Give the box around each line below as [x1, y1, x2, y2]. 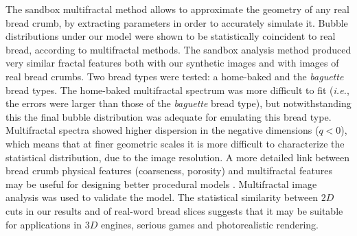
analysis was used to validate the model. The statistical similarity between [5, 190, 319, 204]
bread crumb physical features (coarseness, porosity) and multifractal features [5, 163, 333, 178]
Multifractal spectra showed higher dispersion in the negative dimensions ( [5, 123, 319, 137]
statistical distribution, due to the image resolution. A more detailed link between [5, 150, 349, 164]
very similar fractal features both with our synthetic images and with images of [5, 56, 339, 70]
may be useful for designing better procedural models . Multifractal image [5, 176, 317, 191]
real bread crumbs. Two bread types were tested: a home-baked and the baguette [5, 69, 344, 83]
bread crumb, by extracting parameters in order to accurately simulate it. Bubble [5, 15, 348, 29]
